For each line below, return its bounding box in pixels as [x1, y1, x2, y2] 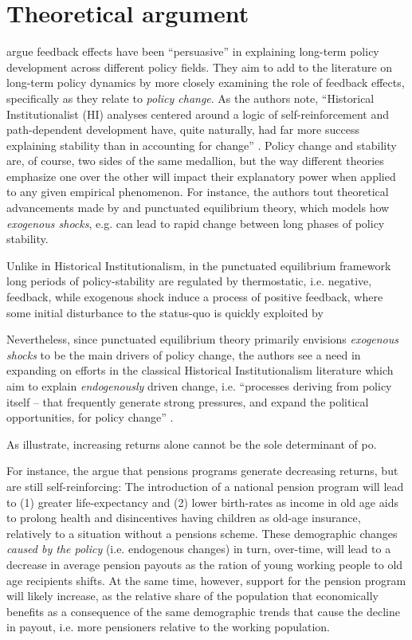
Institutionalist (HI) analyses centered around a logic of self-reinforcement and [6, 105, 390, 122]
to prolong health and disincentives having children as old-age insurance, [6, 509, 361, 526]
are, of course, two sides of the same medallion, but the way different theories [6, 152, 384, 169]
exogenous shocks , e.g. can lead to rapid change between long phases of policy [6, 214, 385, 231]
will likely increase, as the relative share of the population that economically [6, 587, 379, 604]
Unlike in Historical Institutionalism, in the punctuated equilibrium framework [6, 257, 391, 273]
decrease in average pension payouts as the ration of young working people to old [6, 556, 403, 572]
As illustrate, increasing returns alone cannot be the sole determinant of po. [6, 435, 377, 452]
